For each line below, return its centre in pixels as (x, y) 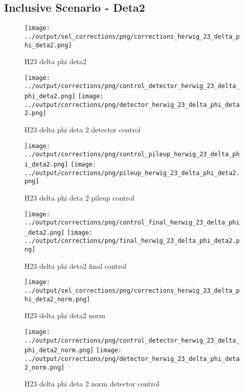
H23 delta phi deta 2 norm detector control (92, 384)
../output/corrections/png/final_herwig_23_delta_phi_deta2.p (132, 241)
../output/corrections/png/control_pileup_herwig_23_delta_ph (132, 155)
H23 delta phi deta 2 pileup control (79, 197)
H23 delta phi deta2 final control (75, 265)
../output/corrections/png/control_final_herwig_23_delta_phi (132, 223)
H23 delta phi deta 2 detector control (83, 130)
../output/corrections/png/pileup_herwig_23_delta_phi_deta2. (132, 173)
